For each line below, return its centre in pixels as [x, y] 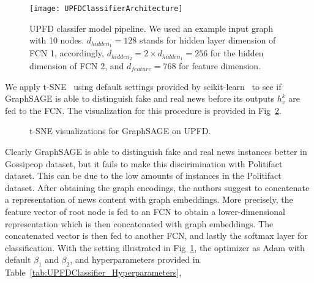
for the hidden [237, 53]
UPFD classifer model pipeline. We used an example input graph [151, 28]
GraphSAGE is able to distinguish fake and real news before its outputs [140, 98]
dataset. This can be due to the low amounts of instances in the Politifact [143, 175]
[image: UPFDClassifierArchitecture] [106, 9]
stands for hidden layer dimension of [207, 40]
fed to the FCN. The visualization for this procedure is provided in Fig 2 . [143, 110]
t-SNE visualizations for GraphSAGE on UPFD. [120, 131]
